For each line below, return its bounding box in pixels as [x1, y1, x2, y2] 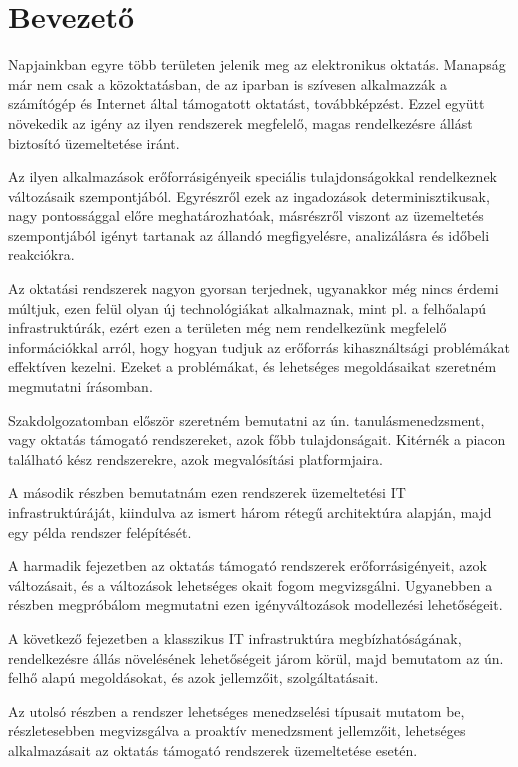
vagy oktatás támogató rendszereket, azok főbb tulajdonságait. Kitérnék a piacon [8, 429, 506, 450]
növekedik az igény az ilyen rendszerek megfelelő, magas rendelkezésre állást [8, 112, 473, 133]
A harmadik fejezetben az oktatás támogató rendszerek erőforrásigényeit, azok [8, 555, 487, 576]
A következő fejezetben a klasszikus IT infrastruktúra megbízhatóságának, [8, 627, 462, 648]
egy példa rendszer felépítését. [8, 521, 192, 542]
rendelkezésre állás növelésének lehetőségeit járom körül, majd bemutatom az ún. [8, 647, 504, 668]
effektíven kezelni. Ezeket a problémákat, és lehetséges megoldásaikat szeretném [8, 356, 497, 377]
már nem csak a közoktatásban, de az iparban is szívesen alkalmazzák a [8, 73, 448, 94]
